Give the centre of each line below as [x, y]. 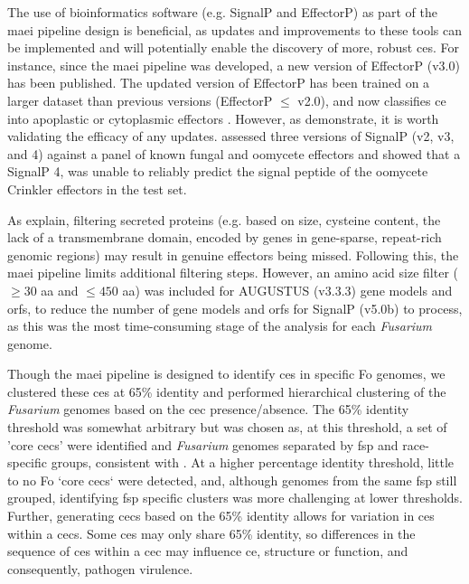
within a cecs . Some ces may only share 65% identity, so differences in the [211, 533]
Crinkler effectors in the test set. [97, 188]
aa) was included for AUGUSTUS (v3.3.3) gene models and [287, 290]
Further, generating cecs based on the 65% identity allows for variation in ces [221, 516]
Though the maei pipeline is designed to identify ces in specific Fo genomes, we [226, 374]
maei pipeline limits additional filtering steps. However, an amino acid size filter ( [233, 273]
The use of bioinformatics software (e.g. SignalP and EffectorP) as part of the [222, 12]
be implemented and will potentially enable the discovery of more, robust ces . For [233, 47]
